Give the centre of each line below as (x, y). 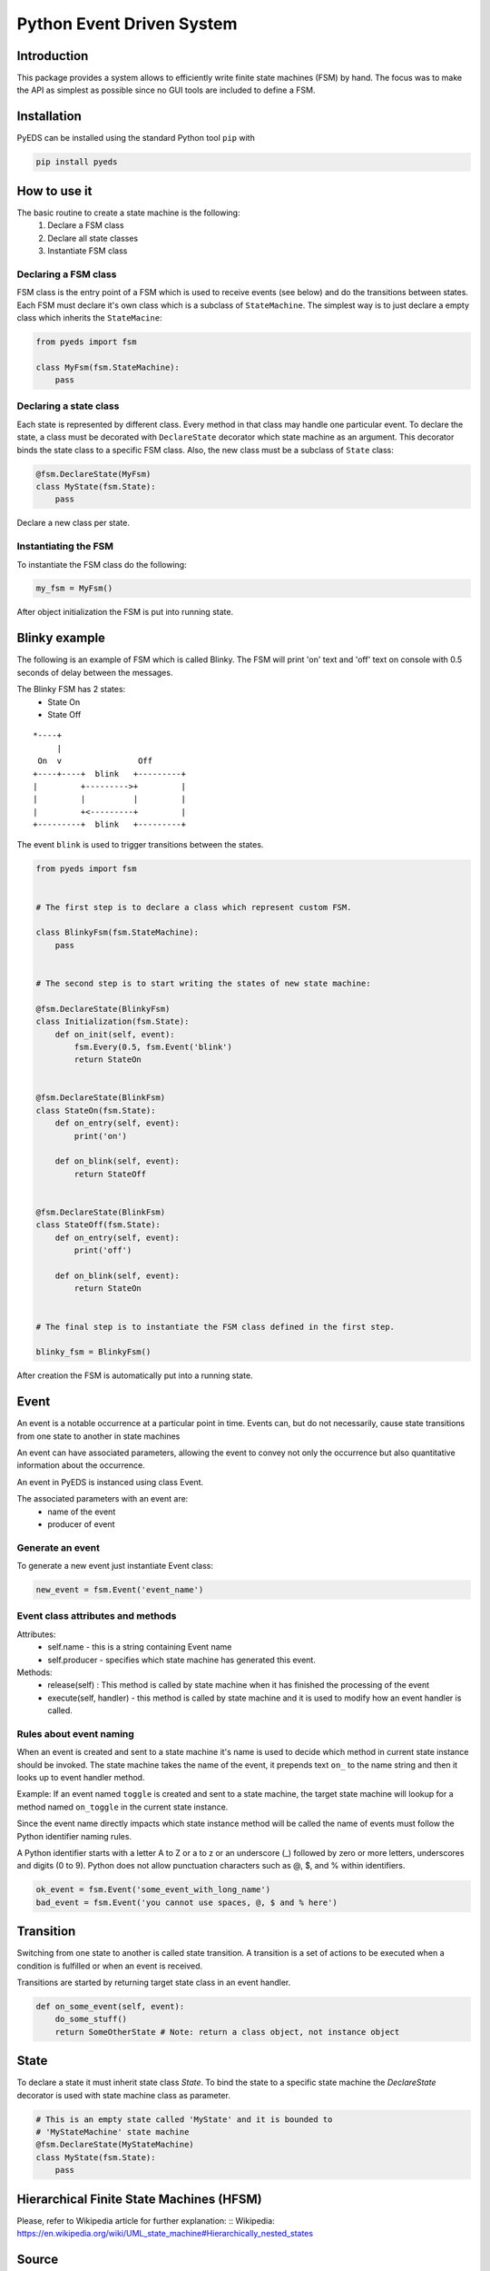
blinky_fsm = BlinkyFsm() (93, 1352)
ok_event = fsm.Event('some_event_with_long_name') (153, 1890)
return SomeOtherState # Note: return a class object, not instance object (227, 2032)
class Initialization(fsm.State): (113, 1021)
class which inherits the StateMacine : (89, 317)
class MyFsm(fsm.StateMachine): (108, 367)
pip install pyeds (77, 162)
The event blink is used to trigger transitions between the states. (140, 845)
